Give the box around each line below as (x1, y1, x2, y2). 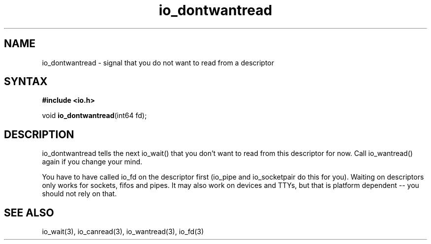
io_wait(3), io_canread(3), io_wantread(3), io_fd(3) (42, 227, 204, 236)
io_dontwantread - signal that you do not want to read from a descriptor (42, 58, 275, 67)
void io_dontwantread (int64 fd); (42, 111, 147, 120)
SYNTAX (4, 75, 48, 88)
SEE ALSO (4, 206, 54, 219)
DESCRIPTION (4, 128, 74, 141)
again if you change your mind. (42, 157, 143, 166)
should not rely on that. (42, 189, 117, 198)
